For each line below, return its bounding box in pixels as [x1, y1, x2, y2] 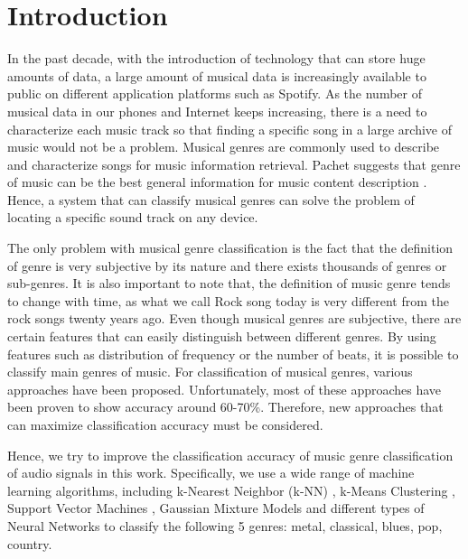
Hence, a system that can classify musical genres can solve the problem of [7, 190, 415, 209]
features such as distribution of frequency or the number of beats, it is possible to [7, 344, 459, 363]
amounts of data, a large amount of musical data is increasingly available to [7, 66, 426, 85]
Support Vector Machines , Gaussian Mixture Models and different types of [7, 498, 425, 517]
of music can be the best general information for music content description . [7, 172, 427, 191]
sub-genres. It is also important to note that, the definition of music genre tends [7, 274, 451, 293]
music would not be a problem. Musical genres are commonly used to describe [7, 137, 440, 156]
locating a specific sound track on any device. [7, 208, 258, 227]
